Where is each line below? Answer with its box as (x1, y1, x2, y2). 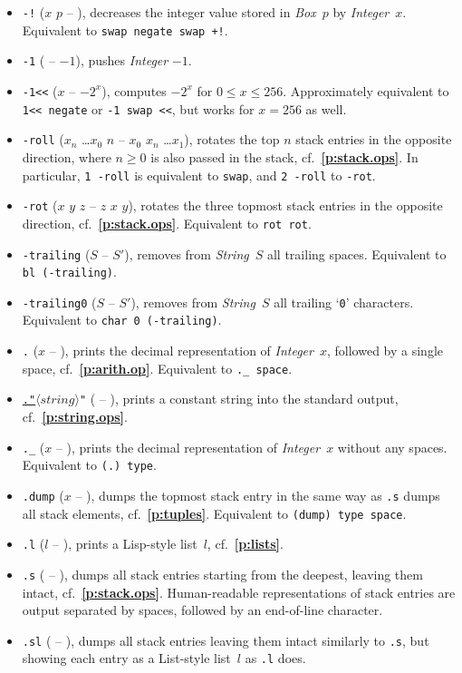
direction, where (22, 147, 111, 166)
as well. (305, 99, 347, 118)
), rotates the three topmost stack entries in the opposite (128, 196, 443, 215)
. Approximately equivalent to (283, 81, 449, 100)
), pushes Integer (75, 51, 168, 70)
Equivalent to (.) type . (22, 455, 157, 474)
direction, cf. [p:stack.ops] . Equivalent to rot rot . (22, 213, 312, 232)
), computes (101, 81, 167, 100)
